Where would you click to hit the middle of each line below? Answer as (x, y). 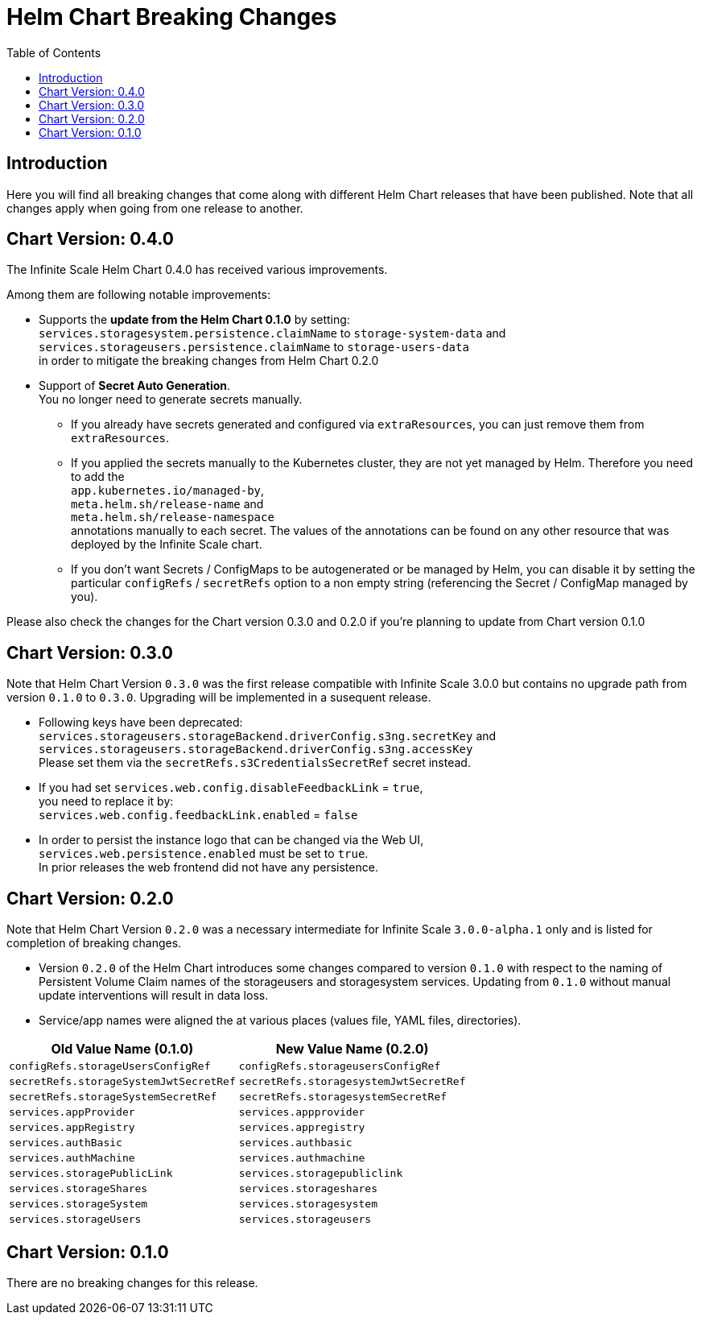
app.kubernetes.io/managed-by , (168, 491)
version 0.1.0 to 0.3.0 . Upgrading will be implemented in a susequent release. (219, 698)
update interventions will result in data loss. (154, 996)
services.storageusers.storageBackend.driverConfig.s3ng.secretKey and (268, 736)
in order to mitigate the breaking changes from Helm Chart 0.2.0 (209, 361)
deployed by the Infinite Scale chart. (167, 545)
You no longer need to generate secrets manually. (171, 400)
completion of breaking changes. (94, 943)
